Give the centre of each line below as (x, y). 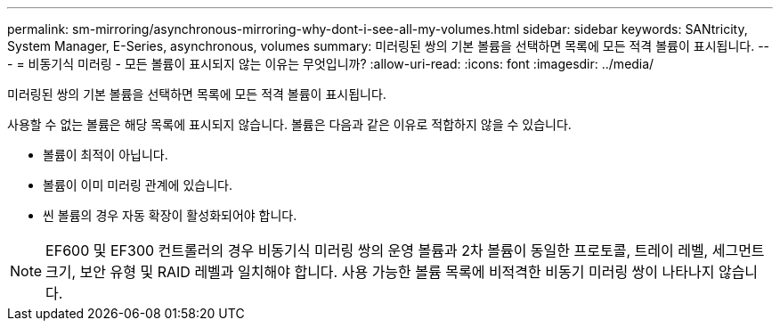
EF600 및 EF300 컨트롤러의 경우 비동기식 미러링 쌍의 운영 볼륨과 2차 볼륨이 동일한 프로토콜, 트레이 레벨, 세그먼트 (405, 250)
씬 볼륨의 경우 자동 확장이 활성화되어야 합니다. (170, 215)
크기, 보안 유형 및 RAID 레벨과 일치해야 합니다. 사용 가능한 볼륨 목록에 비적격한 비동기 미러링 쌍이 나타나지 (380, 272)
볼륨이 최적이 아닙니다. (106, 155)
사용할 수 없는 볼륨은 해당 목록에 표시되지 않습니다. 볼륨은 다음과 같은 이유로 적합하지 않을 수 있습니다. (289, 124)
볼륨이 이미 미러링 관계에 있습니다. (138, 185)
